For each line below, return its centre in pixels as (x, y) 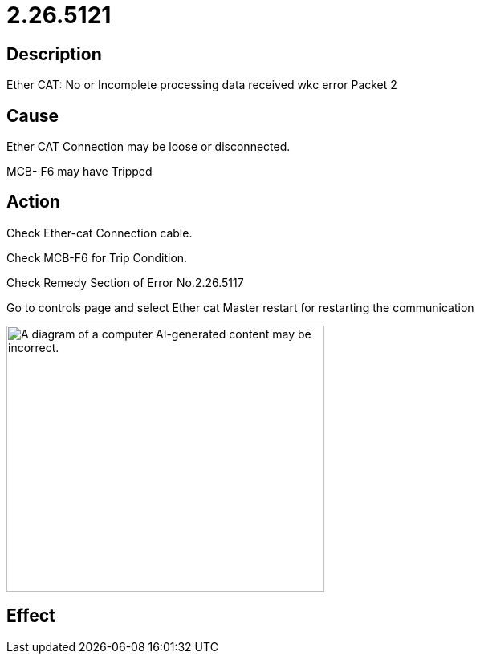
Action (33, 202)
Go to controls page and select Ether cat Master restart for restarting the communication (240, 307)
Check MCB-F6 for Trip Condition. (97, 257)
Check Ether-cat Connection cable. (100, 233)
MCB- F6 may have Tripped (79, 172)
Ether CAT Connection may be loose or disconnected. (148, 147)
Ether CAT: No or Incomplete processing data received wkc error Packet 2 (202, 85)
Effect (31, 616)
